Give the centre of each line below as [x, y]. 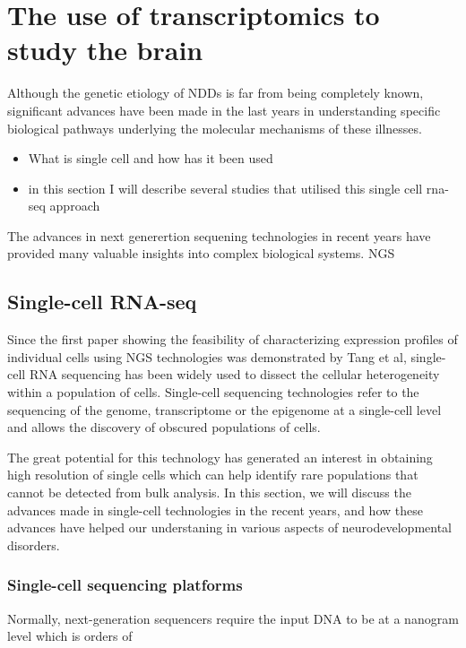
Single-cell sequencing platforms [125, 585]
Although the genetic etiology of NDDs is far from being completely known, [216, 93]
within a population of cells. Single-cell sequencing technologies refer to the [213, 392]
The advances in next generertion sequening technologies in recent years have [219, 235]
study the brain [105, 50]
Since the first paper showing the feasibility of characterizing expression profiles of [233, 339]
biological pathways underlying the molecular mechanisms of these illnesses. [215, 128]
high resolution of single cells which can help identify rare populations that [213, 475]
